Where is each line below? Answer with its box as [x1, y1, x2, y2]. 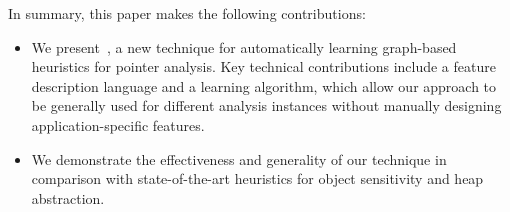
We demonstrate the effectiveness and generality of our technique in [31, 148, 447, 169]
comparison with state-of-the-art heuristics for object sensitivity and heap [31, 168, 484, 189]
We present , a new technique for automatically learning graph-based [31, 36, 457, 57]
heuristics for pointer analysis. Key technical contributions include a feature [31, 56, 496, 77]
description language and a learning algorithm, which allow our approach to [31, 75, 497, 96]
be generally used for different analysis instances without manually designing [31, 95, 502, 116]
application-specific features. [31, 114, 205, 135]
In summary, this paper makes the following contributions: [8, 3, 366, 23]
